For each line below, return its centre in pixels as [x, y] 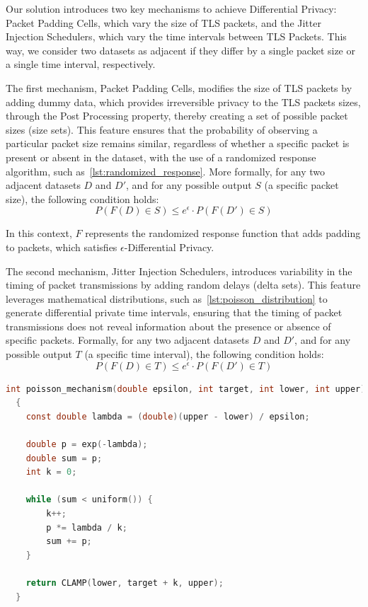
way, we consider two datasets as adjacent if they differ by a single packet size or [180, 50]
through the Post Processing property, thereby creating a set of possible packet [177, 116]
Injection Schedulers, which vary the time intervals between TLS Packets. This [176, 36]
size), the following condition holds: [82, 198]
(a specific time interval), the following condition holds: [204, 354]
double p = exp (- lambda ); [87, 445]
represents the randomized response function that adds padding [223, 233]
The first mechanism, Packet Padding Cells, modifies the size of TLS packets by [179, 87]
